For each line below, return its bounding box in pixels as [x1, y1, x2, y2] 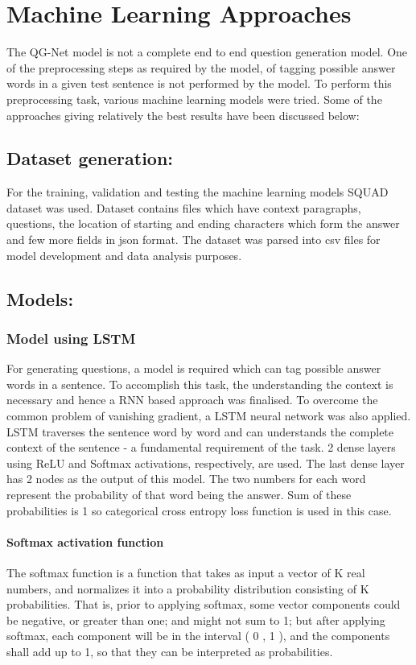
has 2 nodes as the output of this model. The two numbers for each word [6, 470, 366, 487]
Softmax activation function [6, 533, 164, 550]
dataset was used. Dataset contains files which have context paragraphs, [6, 199, 361, 216]
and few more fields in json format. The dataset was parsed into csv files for [6, 231, 381, 248]
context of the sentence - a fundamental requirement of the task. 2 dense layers [6, 439, 396, 456]
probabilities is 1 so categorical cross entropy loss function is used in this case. [6, 502, 392, 518]
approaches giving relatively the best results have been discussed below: [6, 106, 360, 123]
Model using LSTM [6, 328, 136, 348]
